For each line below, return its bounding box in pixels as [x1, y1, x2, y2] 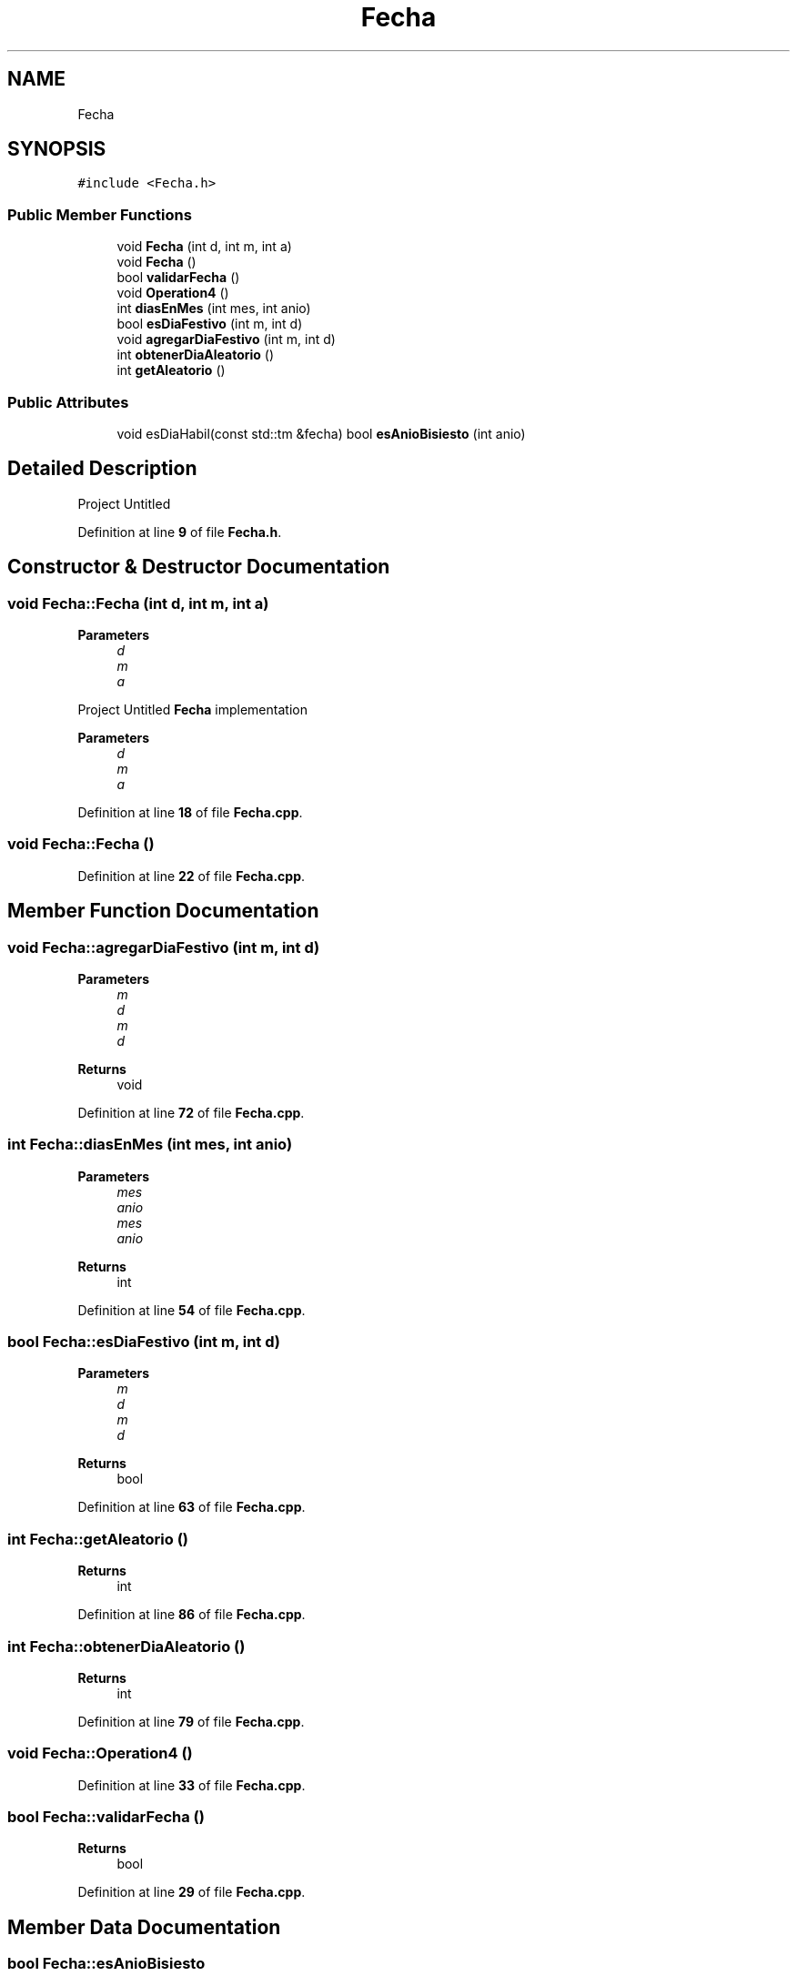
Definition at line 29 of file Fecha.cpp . [77, 1884, 306, 1900]
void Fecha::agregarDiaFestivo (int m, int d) [7, 937, 320, 957]
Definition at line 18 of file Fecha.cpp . [77, 805, 303, 820]
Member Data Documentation [7, 1915, 281, 1939]
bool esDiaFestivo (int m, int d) [116, 316, 303, 332]
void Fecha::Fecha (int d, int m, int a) [7, 593, 269, 613]
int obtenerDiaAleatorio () [116, 347, 275, 363]
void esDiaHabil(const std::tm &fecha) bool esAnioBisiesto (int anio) [116, 425, 526, 441]
